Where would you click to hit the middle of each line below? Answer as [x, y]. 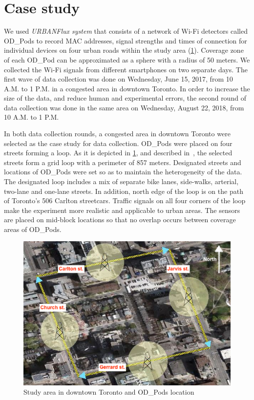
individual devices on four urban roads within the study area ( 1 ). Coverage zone [124, 50]
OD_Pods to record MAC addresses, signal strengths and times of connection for [126, 40]
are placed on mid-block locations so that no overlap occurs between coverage [120, 220]
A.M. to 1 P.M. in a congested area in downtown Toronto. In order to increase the [127, 88]
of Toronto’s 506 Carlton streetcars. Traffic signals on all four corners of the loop [125, 200]
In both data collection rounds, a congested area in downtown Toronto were [117, 134]
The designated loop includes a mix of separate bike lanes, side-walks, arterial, [121, 181]
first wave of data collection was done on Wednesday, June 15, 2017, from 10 [118, 79]
